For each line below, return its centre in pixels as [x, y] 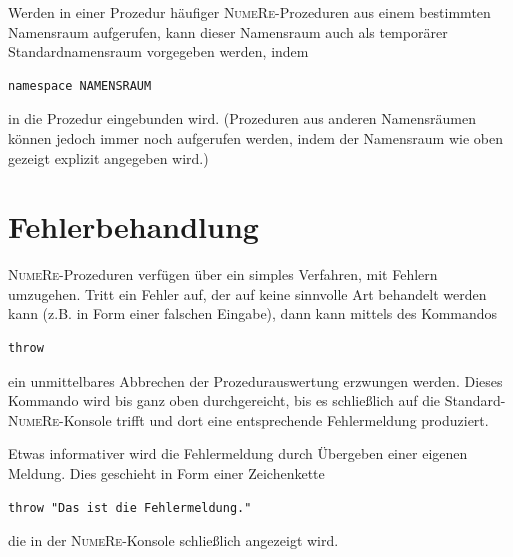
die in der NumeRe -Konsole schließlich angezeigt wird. [173, 540]
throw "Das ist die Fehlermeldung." [130, 507]
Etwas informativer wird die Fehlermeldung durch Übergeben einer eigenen [238, 453]
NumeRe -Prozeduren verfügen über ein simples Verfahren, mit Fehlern [223, 274]
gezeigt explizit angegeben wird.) [108, 157]
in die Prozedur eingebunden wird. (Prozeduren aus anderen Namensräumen [242, 118]
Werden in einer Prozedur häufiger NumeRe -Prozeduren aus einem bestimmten [249, 12]
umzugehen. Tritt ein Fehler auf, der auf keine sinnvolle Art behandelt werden [247, 293]
